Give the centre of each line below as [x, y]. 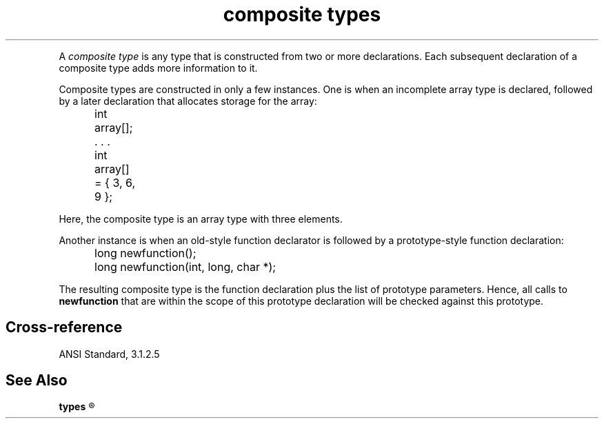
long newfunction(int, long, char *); [185, 266]
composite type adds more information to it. [158, 68]
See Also [37, 381]
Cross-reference [64, 327]
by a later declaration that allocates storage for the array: [188, 101]
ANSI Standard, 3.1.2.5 [109, 354]
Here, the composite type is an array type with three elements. [201, 219]
